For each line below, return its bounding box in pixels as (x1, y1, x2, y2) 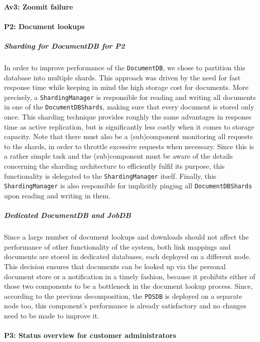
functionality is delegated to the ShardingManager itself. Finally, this (4, 170, 216, 181)
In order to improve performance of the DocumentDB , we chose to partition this (4, 62, 245, 72)
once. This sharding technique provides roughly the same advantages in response (4, 111, 252, 122)
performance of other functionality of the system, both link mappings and (4, 241, 231, 252)
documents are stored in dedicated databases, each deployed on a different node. (4, 251, 251, 262)
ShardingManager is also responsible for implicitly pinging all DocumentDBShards (4, 180, 252, 191)
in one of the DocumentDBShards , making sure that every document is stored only (4, 101, 254, 112)
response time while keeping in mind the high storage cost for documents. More (4, 82, 249, 92)
